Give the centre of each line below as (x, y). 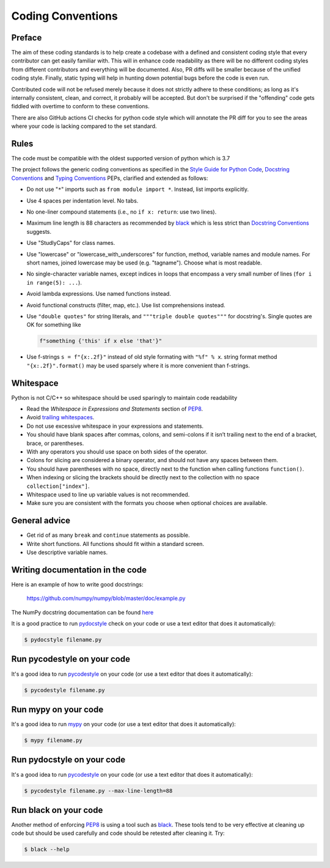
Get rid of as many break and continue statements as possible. (108, 535)
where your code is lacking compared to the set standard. (84, 126)
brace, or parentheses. (55, 443)
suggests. (39, 231)
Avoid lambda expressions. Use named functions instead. (99, 294)
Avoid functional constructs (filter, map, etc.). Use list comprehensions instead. (126, 305)
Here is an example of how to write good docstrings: (77, 584)
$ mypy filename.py (53, 740)
